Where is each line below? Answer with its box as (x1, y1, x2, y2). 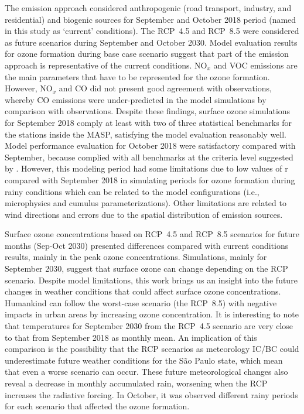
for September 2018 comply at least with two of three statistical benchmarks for (5, 116, 292, 128)
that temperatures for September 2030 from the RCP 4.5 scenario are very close (5, 320, 293, 332)
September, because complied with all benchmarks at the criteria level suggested (5, 150, 293, 163)
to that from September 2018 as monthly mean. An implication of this (5, 331, 257, 343)
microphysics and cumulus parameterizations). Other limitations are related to (5, 197, 286, 209)
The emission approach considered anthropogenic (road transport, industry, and (5, 2, 292, 13)
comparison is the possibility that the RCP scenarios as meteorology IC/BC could (5, 343, 299, 355)
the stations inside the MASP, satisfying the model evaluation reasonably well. (5, 128, 286, 140)
